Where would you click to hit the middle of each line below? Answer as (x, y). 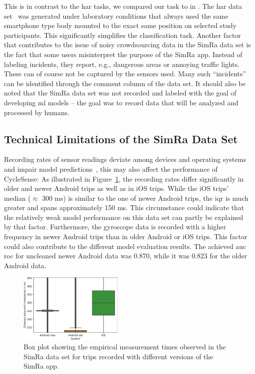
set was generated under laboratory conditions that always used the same (116, 16)
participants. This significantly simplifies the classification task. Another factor (123, 35)
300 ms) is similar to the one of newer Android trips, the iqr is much (145, 198)
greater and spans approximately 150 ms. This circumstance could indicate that (124, 207)
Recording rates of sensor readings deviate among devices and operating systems (125, 159)
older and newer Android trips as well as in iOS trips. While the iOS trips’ (116, 188)
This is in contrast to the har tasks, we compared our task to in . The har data (123, 6)
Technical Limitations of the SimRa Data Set (121, 139)
